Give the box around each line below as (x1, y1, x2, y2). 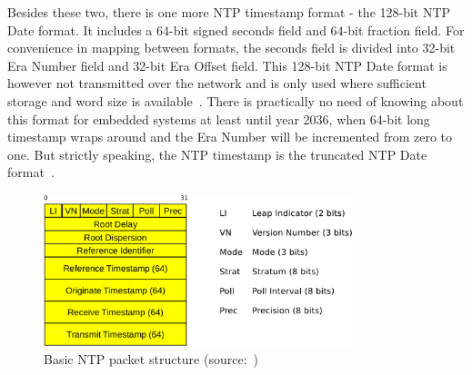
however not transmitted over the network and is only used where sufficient (7, 74, 427, 93)
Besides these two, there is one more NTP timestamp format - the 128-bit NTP (7, 3, 451, 21)
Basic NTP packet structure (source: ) (44, 349, 258, 368)
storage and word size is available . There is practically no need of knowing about (7, 91, 464, 110)
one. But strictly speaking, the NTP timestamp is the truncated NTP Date (7, 144, 427, 163)
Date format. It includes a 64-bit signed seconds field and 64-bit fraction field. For (7, 20, 465, 39)
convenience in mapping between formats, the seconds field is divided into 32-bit (7, 38, 456, 57)
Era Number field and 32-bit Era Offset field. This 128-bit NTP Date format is (7, 55, 447, 74)
